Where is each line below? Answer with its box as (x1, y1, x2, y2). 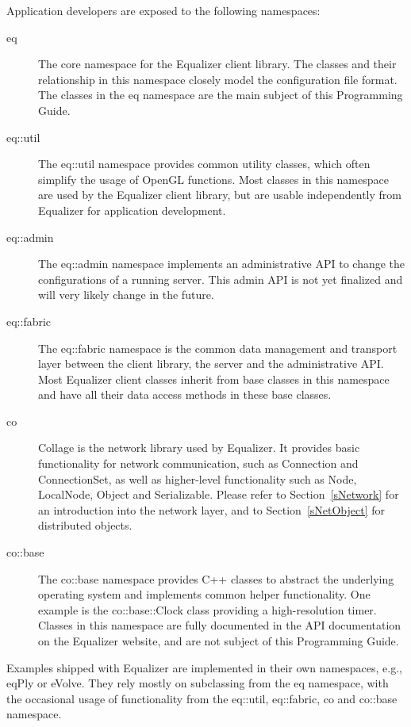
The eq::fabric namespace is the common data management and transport (38, 339, 398, 356)
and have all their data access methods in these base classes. (38, 386, 332, 403)
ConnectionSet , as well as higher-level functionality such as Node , (38, 470, 357, 487)
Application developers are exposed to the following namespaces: (6, 2, 321, 18)
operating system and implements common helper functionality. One (38, 586, 371, 603)
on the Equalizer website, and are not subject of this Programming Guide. (38, 633, 399, 649)
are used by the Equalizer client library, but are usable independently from (38, 186, 401, 203)
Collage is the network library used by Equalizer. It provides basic (38, 439, 360, 456)
